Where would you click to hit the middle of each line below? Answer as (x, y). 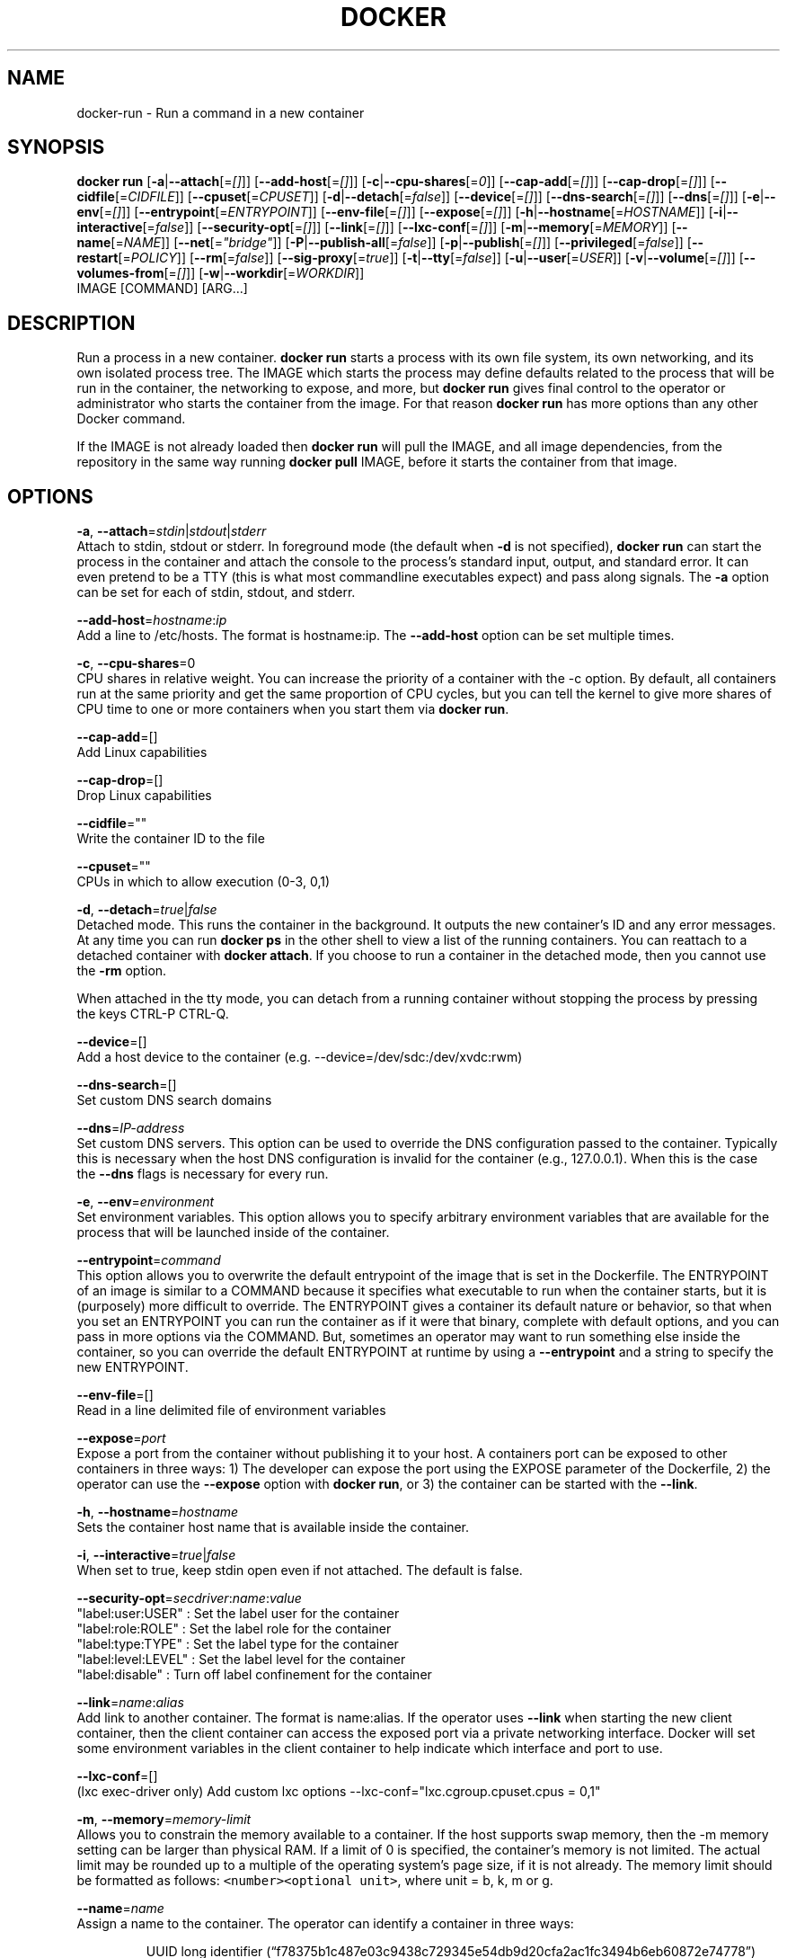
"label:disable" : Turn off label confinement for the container (254, 1675)
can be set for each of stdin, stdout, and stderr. (216, 592)
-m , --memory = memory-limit (164, 1820)
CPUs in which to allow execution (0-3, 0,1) (203, 882)
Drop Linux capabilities (144, 796)
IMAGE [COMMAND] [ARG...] (162, 289)
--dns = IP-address (131, 1128)
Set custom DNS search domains (174, 1100)
